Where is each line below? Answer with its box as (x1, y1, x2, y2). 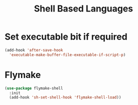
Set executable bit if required (4, 31, 128, 42)
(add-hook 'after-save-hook (4, 47, 63, 52)
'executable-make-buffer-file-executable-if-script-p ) (9, 52, 126, 57)
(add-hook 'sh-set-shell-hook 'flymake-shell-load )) (9, 95, 121, 100)
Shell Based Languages (33, 3, 133, 14)
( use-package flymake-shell (4, 85, 63, 90)
